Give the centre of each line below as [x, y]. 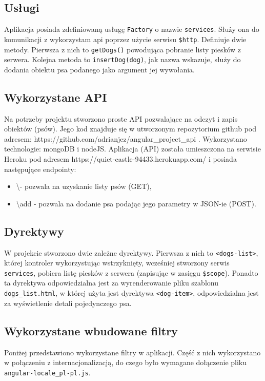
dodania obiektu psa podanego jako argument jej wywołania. [99, 69]
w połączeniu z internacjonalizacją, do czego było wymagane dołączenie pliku [126, 362]
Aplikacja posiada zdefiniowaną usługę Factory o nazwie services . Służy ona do [132, 29]
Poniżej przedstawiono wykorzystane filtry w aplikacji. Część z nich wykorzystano [132, 352]
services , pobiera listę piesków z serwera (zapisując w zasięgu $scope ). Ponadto [131, 272]
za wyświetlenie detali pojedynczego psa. [68, 303]
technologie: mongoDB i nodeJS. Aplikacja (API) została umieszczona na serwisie [132, 149]
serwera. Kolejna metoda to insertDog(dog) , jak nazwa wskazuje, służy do [123, 59]
